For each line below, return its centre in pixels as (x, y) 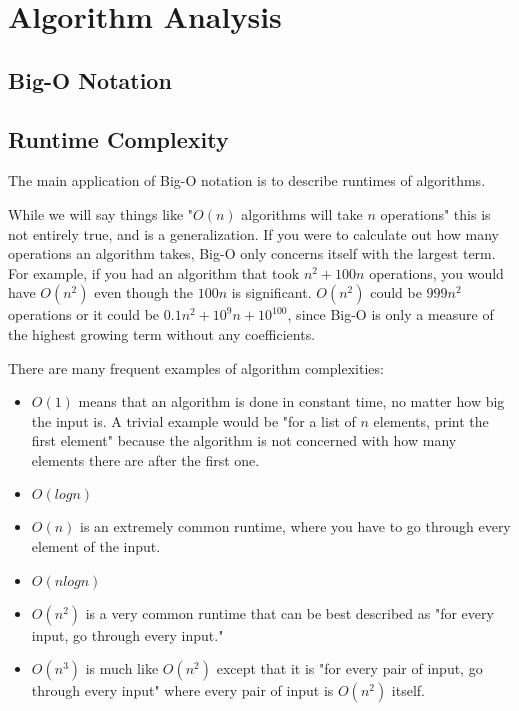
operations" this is (435, 213)
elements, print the (431, 420)
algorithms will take (302, 213)
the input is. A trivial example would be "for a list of (193, 420)
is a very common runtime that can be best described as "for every (289, 612)
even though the (143, 292)
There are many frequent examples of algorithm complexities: (196, 367)
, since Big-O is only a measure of (390, 314)
